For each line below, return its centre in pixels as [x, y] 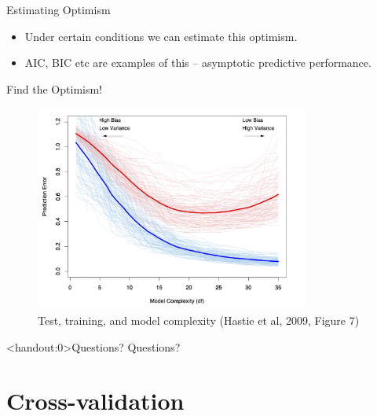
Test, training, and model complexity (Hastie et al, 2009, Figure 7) [199, 320]
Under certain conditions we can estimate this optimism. [161, 36]
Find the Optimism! [55, 88]
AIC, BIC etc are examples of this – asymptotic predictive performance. [198, 63]
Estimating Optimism [59, 9]
